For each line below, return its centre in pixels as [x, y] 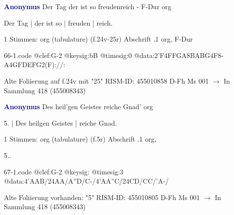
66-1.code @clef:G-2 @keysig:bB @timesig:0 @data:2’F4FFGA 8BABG [107, 55]
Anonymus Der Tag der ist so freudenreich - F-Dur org [88, 6]
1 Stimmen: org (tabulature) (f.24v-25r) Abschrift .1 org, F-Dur [99, 39]
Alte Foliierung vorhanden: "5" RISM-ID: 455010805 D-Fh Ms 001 [102, 197]
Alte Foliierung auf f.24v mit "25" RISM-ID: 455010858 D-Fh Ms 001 [106, 80]
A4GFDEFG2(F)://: [35, 64]
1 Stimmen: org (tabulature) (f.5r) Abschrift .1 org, [80, 139]
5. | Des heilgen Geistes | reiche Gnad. [61, 122]
